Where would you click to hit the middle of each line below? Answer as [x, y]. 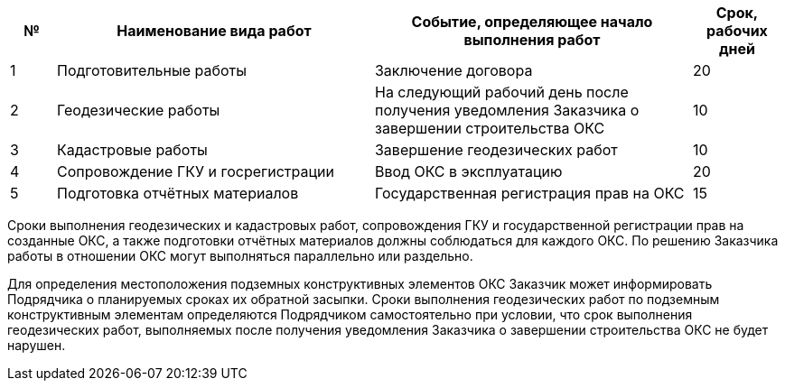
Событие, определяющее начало [532, 22]
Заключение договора [453, 70]
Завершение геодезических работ [496, 150]
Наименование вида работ [214, 31]
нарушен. [37, 345]
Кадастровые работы [132, 150]
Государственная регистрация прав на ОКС [529, 193]
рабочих [737, 31]
